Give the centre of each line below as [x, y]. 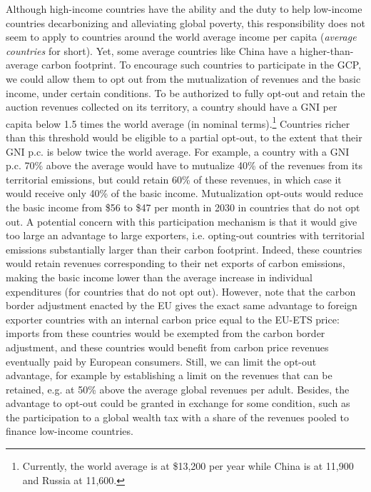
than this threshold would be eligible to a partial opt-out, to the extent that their [184, 137]
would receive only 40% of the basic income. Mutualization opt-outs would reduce [184, 193]
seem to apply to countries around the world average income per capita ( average [181, 37]
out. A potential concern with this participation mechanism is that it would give [182, 221]
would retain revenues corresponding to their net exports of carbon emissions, [176, 263]
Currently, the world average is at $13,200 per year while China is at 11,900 [188, 466]
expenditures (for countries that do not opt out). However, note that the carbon [181, 291]
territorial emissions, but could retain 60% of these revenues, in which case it [174, 179]
